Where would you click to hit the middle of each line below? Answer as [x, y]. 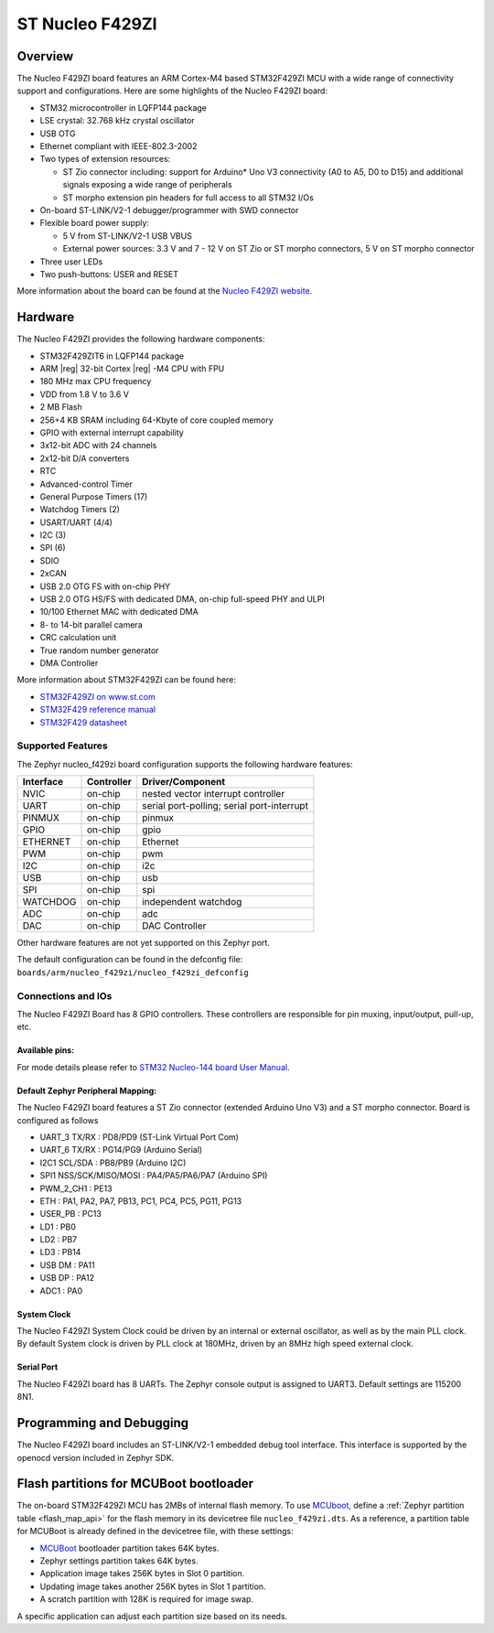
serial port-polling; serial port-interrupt [225, 806]
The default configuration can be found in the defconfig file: [130, 960]
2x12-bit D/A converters [85, 458]
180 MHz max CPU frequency [96, 381]
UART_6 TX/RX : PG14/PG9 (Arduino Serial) [121, 1150]
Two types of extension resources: [105, 159]
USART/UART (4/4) [76, 522]
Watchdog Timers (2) [80, 510]
